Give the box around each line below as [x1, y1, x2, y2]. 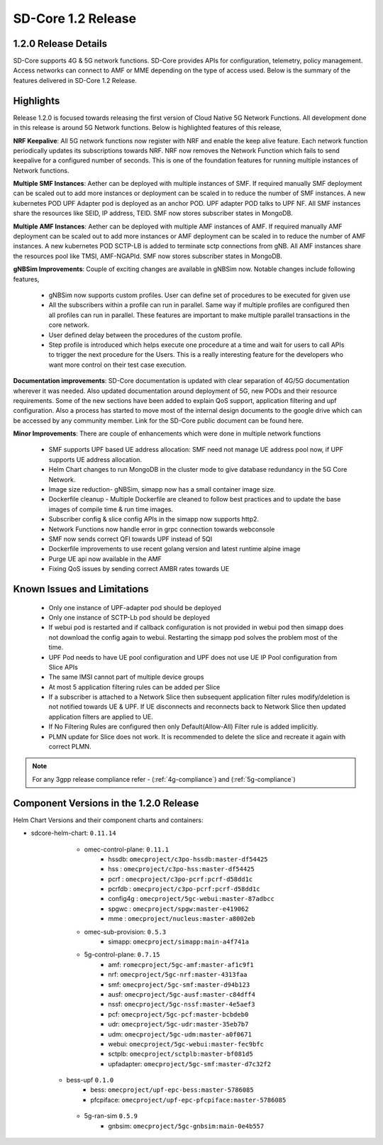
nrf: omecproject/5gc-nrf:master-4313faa [108, 970, 248, 979]
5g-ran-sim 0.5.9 [84, 1112, 138, 1120]
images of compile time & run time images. [48, 504, 174, 514]
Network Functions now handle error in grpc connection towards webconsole [48, 525, 275, 533]
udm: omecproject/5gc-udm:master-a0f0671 [108, 1029, 252, 1039]
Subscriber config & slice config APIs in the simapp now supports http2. [48, 515, 259, 524]
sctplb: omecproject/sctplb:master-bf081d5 [108, 1050, 253, 1058]
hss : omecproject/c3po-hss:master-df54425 [108, 865, 255, 873]
